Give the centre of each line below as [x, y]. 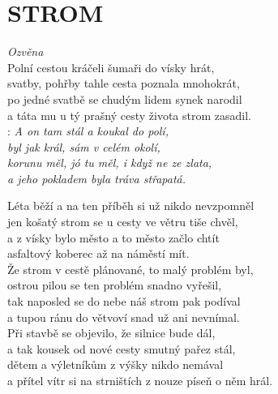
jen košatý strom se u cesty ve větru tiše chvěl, [123, 222]
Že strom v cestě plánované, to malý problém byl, [130, 269]
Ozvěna [26, 51]
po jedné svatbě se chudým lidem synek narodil [125, 98]
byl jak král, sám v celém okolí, [84, 146]
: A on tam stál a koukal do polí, [88, 131]
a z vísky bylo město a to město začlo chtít [113, 237]
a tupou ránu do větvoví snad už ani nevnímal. [124, 317]
